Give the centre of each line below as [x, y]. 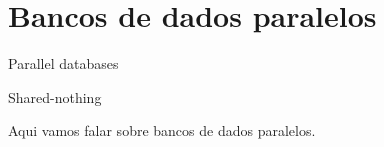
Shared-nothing [55, 96]
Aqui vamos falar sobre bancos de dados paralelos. [162, 130]
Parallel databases [63, 63]
